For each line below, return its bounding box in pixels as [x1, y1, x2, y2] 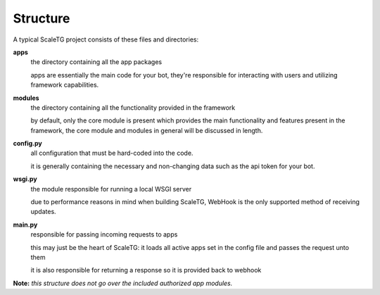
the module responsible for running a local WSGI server [30, 184, 192, 193]
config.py [13, 139, 42, 148]
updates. [30, 208, 56, 216]
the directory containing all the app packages [30, 58, 163, 66]
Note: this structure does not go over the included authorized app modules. [13, 279, 233, 287]
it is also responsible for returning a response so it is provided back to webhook [30, 266, 262, 275]
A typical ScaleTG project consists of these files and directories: [13, 35, 199, 44]
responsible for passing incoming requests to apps [30, 230, 178, 239]
